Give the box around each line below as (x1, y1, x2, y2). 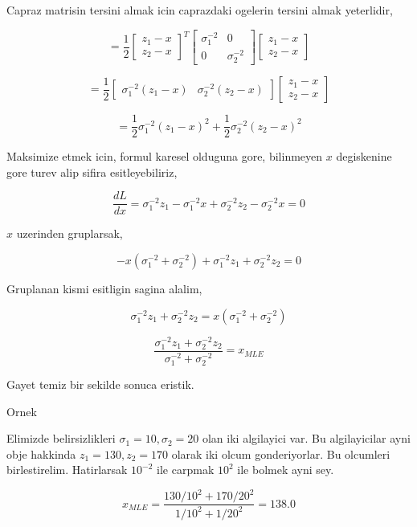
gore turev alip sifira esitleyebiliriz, (6, 163, 178, 180)
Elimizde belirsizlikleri (6, 430, 116, 447)
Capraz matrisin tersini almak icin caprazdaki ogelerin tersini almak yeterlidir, (6, 2, 393, 18)
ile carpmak (157, 461, 215, 478)
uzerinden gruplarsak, (16, 225, 123, 242)
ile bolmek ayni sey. (237, 461, 334, 478)
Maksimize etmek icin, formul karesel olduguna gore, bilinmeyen (6, 148, 323, 165)
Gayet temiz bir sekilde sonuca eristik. (6, 375, 194, 392)
